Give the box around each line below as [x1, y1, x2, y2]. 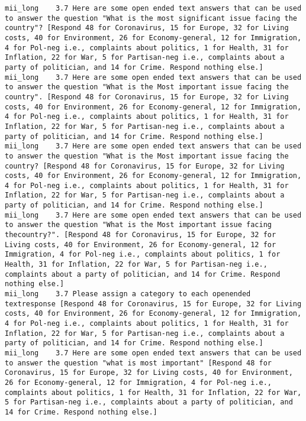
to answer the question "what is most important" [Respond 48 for [5, 358, 272, 367]
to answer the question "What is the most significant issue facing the [5, 14, 297, 22]
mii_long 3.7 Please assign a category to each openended [5, 290, 251, 299]
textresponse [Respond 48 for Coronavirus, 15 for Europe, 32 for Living [5, 299, 302, 308]
